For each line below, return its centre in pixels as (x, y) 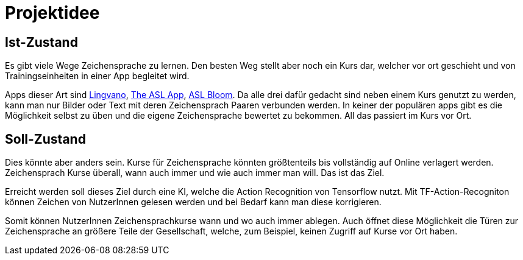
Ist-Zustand (41, 42)
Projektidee (52, 13)
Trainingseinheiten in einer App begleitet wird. (97, 76)
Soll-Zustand (45, 139)
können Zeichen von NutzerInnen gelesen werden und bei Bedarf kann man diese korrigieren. (193, 202)
